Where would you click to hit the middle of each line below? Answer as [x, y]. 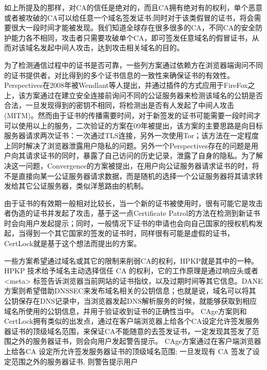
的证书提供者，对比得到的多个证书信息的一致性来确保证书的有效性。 [119, 75]
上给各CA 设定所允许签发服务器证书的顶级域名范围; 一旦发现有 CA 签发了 [128, 351]
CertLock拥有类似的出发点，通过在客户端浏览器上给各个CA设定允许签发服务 [132, 321]
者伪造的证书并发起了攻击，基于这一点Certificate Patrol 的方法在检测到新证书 [132, 213]
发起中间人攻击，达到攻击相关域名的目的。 [112, 48]
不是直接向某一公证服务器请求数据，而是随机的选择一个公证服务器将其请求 [130, 175]
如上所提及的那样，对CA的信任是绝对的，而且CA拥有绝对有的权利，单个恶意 [133, 7]
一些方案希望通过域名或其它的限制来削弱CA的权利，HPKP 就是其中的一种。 [131, 260]
